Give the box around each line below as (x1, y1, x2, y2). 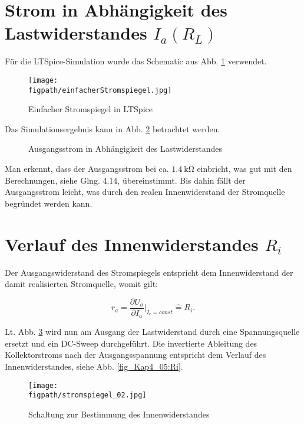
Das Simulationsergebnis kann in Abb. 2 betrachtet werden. (5, 122, 220, 135)
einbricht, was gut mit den (197, 162, 292, 174)
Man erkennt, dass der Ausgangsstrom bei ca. (5, 162, 169, 174)
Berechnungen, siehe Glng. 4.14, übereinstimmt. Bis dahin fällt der (5, 174, 246, 186)
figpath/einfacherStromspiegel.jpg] (28, 86, 172, 94)
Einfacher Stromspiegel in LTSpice (28, 103, 153, 115)
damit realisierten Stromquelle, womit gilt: (5, 278, 158, 290)
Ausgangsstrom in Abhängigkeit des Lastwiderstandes (28, 142, 223, 155)
